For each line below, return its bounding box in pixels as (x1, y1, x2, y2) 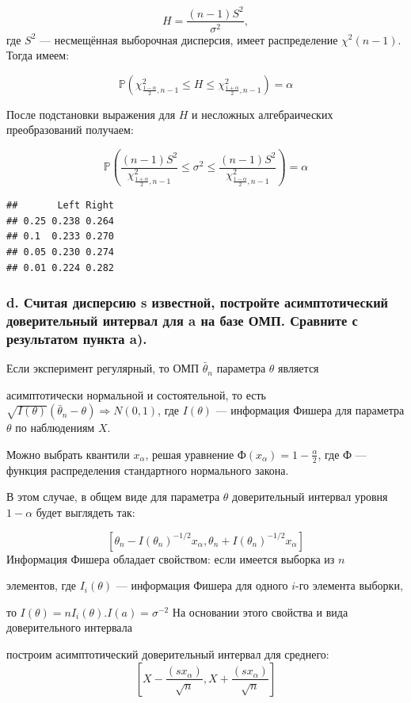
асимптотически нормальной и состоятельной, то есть (6, 386, 266, 403)
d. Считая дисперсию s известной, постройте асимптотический (6, 292, 388, 312)
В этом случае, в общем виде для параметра (6, 488, 220, 505)
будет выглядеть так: (36, 503, 135, 520)
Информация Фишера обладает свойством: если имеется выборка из (6, 550, 335, 567)
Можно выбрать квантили (6, 445, 130, 462)
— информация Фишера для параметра (215, 402, 405, 418)
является (278, 360, 319, 376)
